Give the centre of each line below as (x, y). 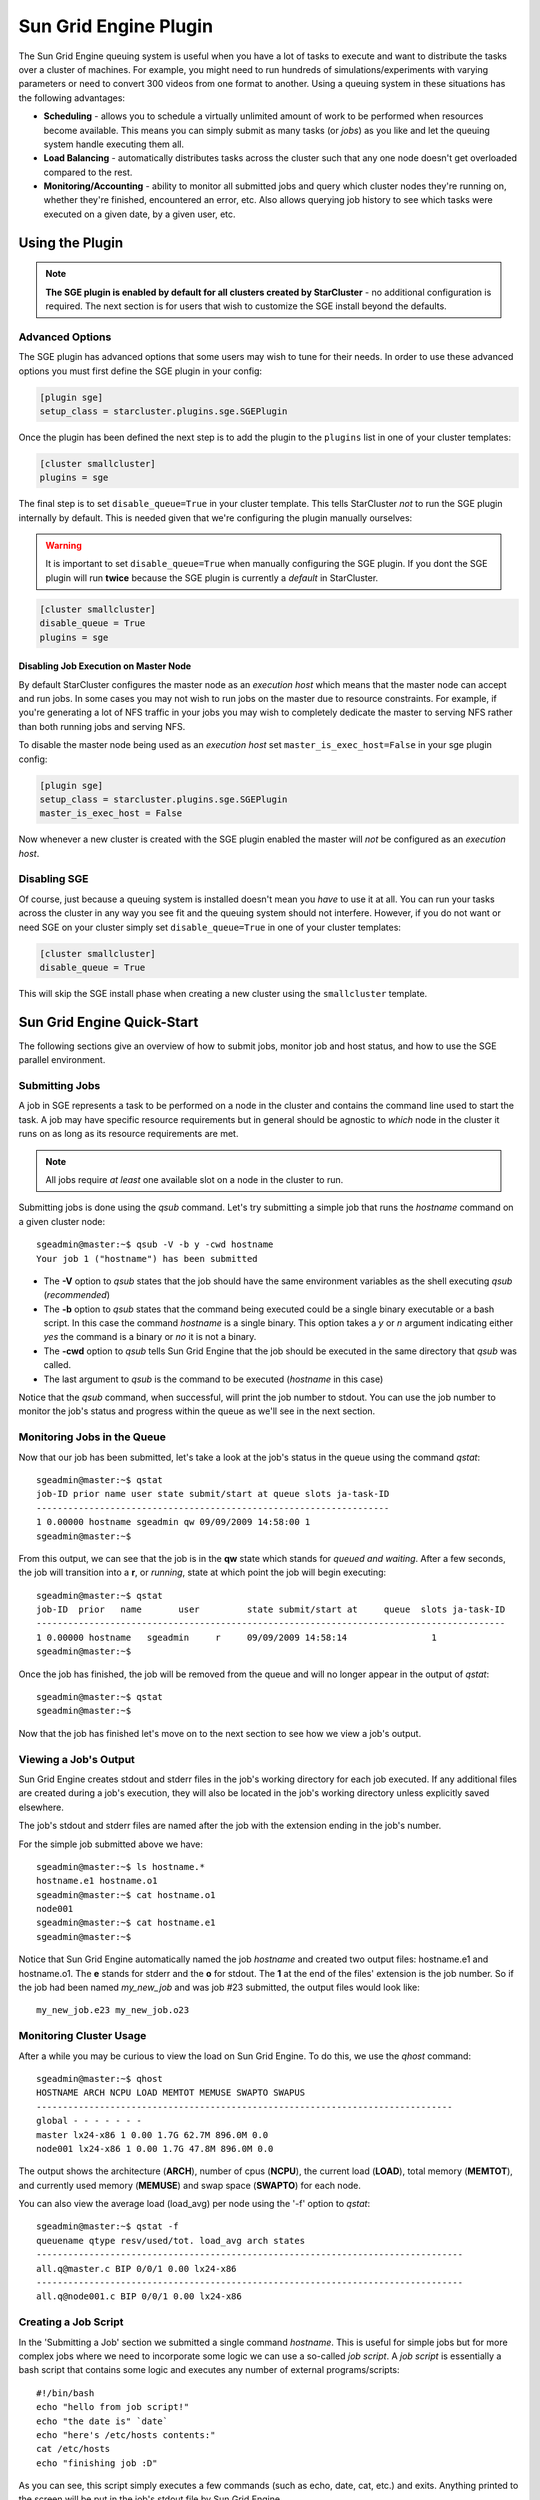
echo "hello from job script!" (113, 2407)
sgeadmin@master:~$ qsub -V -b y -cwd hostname (155, 1244)
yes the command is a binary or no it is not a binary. (150, 1337)
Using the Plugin (71, 242)
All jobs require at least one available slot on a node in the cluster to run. (194, 1179)
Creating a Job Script (71, 2322)
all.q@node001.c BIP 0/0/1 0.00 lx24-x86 (139, 2296)
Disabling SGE (53, 879)
